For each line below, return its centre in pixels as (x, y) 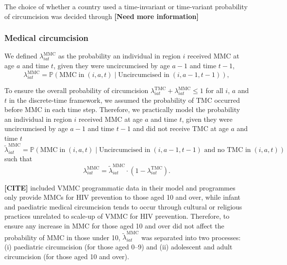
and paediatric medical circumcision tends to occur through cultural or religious (123, 206)
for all (214, 90)
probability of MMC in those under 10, (62, 237)
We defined (21, 56)
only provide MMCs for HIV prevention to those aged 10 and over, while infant (123, 197)
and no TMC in (228, 150)
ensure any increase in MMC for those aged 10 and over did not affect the (114, 226)
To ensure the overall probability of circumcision (76, 90)
